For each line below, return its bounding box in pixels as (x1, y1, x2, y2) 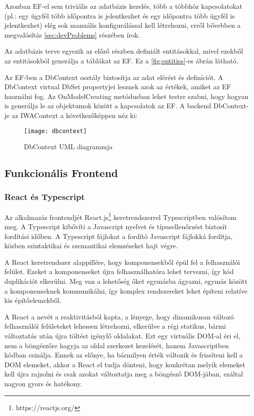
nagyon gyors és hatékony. (4, 378, 82, 388)
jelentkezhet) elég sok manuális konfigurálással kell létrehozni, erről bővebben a (4, 20, 241, 30)
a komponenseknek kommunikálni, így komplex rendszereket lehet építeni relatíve (4, 285, 248, 296)
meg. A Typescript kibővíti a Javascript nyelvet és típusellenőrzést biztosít (4, 221, 227, 232)
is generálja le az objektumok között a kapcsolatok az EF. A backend (4, 100, 212, 111)
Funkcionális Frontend (4, 165, 118, 180)
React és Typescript (4, 191, 85, 203)
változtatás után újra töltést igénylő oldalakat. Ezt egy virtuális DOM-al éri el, (4, 330, 241, 340)
